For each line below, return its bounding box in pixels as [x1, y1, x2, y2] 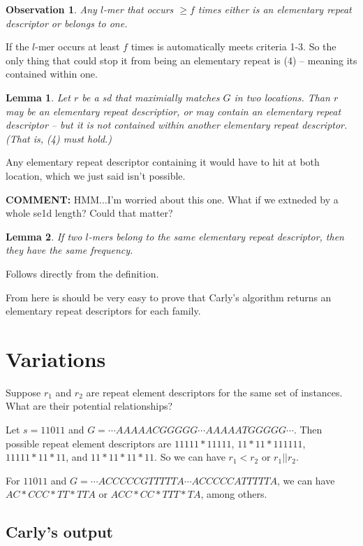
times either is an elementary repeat [198, 2, 352, 16]
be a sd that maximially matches [82, 89, 220, 104]
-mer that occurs [103, 2, 174, 16]
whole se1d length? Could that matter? [6, 206, 173, 220]
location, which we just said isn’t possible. [6, 168, 186, 182]
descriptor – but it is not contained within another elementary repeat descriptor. [6, 117, 348, 132]
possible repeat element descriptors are [6, 436, 172, 450]
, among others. [200, 487, 267, 501]
